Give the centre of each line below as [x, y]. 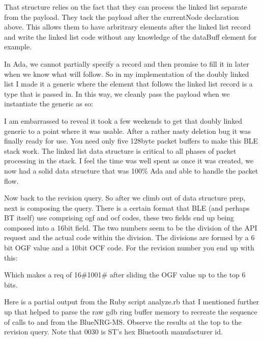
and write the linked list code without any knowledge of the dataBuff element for [130, 36]
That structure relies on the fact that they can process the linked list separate [126, 7]
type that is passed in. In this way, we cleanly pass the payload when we [117, 93]
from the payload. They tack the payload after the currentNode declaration [122, 17]
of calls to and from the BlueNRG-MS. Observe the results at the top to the [123, 321]
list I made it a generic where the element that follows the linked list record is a [128, 84]
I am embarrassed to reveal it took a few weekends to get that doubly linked [123, 120]
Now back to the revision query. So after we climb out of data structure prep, [125, 198]
